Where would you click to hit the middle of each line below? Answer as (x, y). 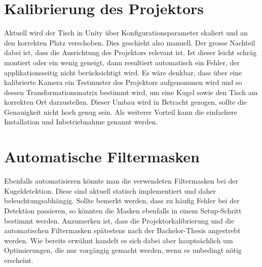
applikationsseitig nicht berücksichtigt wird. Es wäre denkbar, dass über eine (123, 72)
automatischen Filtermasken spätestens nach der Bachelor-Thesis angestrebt (122, 230)
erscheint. (19, 260)
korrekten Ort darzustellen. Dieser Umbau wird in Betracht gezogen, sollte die (125, 102)
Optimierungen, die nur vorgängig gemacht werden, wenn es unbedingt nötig (123, 250)
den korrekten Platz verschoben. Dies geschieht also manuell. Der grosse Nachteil (130, 42)
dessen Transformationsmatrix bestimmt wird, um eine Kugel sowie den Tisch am (131, 92)
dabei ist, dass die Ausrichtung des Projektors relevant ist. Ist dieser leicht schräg (130, 52)
